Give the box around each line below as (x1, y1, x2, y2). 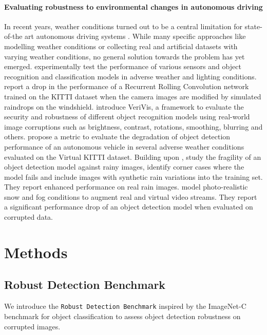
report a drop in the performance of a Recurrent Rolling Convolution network (4, 81, 249, 92)
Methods (4, 241, 68, 262)
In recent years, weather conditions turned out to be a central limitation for (4, 20, 242, 31)
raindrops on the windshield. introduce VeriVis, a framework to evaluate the (4, 101, 244, 112)
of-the (4, 31, 23, 41)
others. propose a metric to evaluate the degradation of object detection (4, 131, 231, 142)
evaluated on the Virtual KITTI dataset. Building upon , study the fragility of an (4, 151, 261, 162)
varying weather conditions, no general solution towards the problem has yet (4, 51, 245, 61)
